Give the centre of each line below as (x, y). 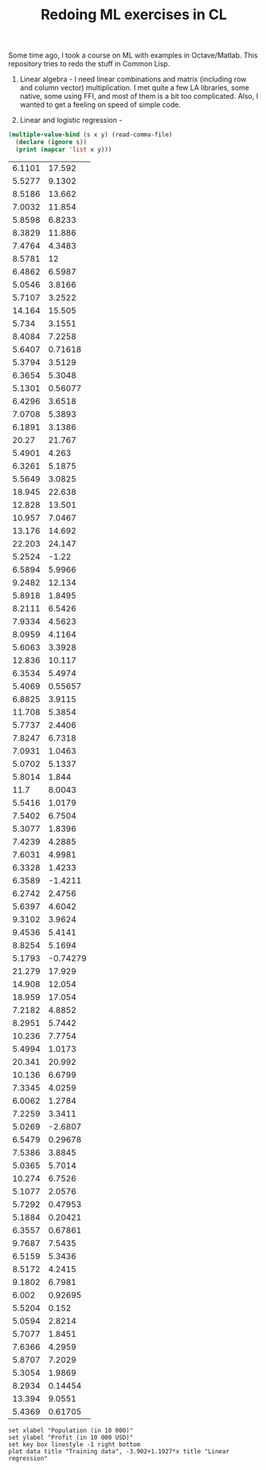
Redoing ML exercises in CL (134, 15)
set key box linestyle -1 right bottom (74, 1444)
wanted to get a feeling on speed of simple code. (100, 104)
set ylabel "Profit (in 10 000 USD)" (71, 1437)
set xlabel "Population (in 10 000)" (71, 1430)
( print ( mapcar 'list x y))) (64, 149)
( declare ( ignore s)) (51, 142)
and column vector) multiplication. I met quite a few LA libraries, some (134, 88)
